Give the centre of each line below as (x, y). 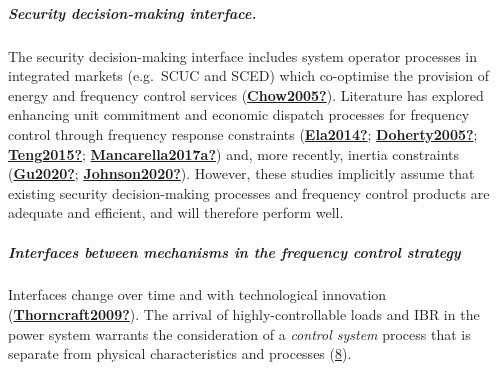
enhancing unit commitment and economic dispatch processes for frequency (239, 114)
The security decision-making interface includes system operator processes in (242, 55)
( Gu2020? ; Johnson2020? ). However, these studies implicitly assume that (241, 173)
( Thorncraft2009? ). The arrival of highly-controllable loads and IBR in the (244, 314)
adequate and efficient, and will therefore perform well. (176, 212)
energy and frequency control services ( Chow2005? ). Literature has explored (246, 94)
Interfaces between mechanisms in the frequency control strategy (234, 251)
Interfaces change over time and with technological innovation (197, 294)
